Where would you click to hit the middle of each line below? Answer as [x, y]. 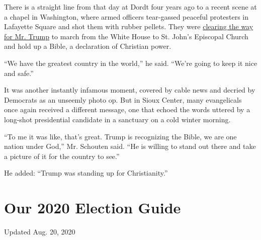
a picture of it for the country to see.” [62, 156]
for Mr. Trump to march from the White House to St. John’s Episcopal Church [126, 36]
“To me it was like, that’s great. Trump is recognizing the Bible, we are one [120, 136]
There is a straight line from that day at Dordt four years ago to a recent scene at [130, 7]
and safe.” [19, 73]
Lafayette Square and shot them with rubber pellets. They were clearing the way [129, 26]
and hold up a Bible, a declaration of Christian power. [88, 46]
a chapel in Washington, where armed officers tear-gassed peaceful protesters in [126, 16]
